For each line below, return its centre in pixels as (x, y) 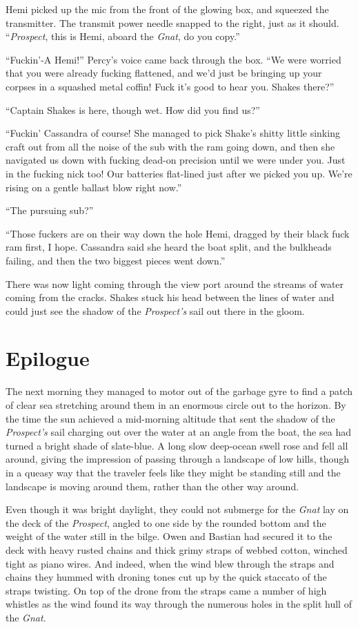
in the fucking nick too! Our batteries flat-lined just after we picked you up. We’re (179, 173)
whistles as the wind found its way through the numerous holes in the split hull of (179, 604)
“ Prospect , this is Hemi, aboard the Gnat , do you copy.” (123, 36)
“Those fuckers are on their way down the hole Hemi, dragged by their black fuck (178, 233)
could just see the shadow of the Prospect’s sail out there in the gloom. (155, 310)
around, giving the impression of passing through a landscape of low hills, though (178, 459)
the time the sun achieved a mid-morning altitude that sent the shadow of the (170, 418)
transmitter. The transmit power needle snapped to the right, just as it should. (172, 22)
